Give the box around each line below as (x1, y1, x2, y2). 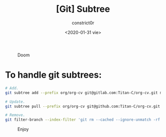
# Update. (5, 99, 26, 104)
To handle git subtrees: (5, 69, 102, 81)
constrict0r (71, 20, 95, 26)
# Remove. (5, 113, 26, 118)
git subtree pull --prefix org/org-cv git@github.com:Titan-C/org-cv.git (5, 104, 161, 109)
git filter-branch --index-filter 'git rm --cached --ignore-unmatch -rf (5, 117, 161, 122)
